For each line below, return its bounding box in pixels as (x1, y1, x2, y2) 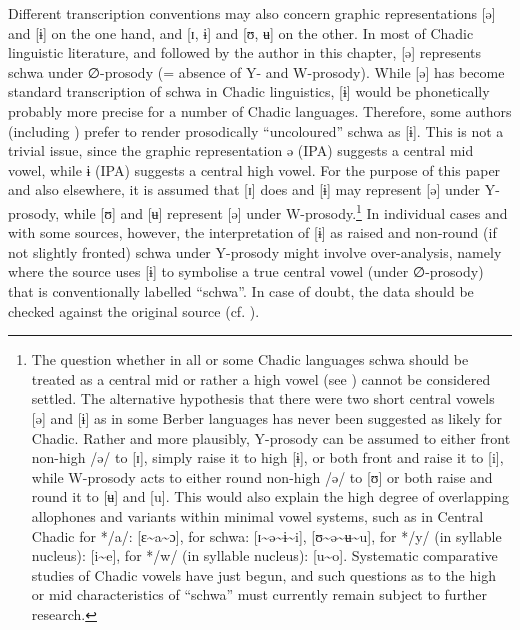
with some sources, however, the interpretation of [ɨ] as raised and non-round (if (8, 222, 497, 243)
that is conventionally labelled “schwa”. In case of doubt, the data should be (8, 280, 474, 301)
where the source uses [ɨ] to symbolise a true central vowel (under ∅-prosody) (8, 261, 484, 282)
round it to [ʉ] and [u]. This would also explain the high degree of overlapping (31, 486, 509, 507)
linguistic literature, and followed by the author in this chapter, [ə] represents (8, 42, 482, 63)
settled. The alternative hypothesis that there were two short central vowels (31, 388, 495, 409)
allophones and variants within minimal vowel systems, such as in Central (31, 505, 484, 526)
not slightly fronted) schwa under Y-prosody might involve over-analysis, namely (8, 241, 502, 262)
